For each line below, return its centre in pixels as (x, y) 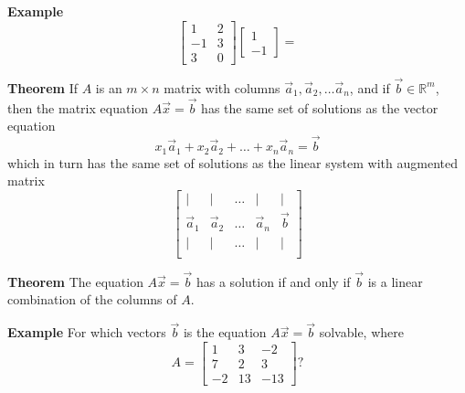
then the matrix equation (78, 107)
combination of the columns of (92, 299)
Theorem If (42, 87)
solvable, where (361, 332)
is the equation (225, 332)
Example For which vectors (87, 332)
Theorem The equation (75, 281)
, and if (370, 87)
